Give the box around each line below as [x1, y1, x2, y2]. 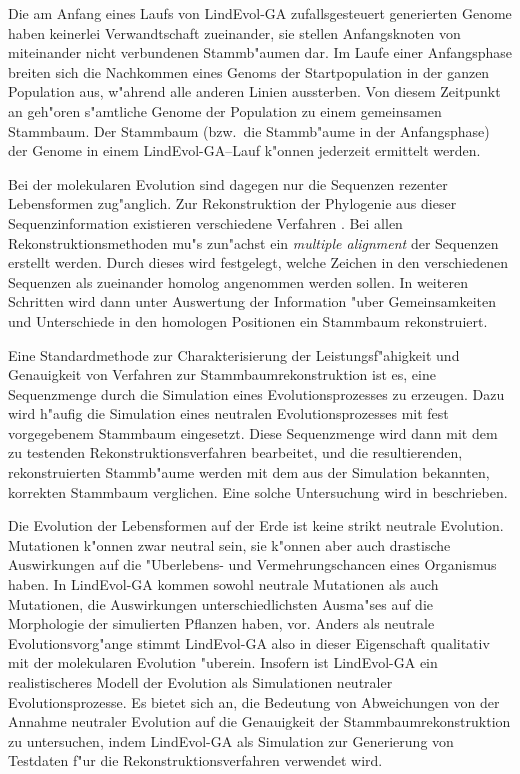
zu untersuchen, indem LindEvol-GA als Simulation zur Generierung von [8, 730, 454, 751]
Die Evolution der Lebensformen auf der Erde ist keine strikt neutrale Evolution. [8, 515, 504, 536]
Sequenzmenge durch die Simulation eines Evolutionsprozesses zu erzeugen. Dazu [8, 383, 505, 404]
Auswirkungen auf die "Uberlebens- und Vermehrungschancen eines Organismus [8, 554, 497, 575]
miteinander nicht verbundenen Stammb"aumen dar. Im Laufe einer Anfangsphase [8, 42, 512, 63]
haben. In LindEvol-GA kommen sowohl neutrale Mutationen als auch [8, 574, 439, 595]
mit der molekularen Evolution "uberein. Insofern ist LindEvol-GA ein [8, 652, 438, 673]
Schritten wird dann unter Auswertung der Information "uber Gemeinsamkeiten [8, 291, 497, 312]
